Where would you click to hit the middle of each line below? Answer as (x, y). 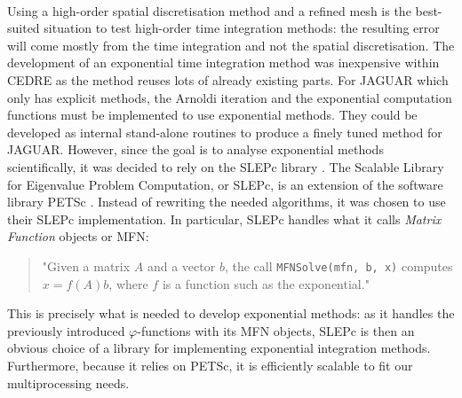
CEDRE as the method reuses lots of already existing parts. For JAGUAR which (228, 79)
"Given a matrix (86, 265)
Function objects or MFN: (78, 236)
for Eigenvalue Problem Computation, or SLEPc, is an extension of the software (225, 184)
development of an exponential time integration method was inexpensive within (223, 62)
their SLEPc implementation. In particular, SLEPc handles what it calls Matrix (224, 219)
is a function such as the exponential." (266, 283)
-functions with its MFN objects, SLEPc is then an (276, 330)
